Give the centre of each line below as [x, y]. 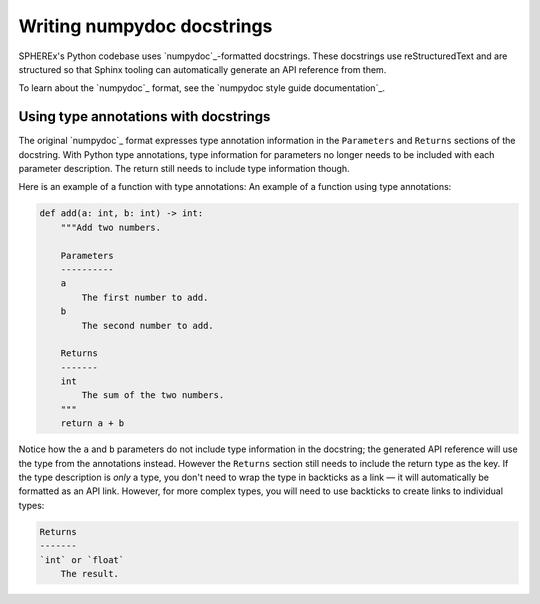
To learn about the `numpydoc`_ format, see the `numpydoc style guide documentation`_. [201, 88]
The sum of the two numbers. [153, 395]
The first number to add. [145, 297]
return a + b [92, 423]
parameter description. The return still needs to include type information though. [184, 169]
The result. [90, 573]
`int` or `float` [82, 559]
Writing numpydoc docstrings [145, 26]
